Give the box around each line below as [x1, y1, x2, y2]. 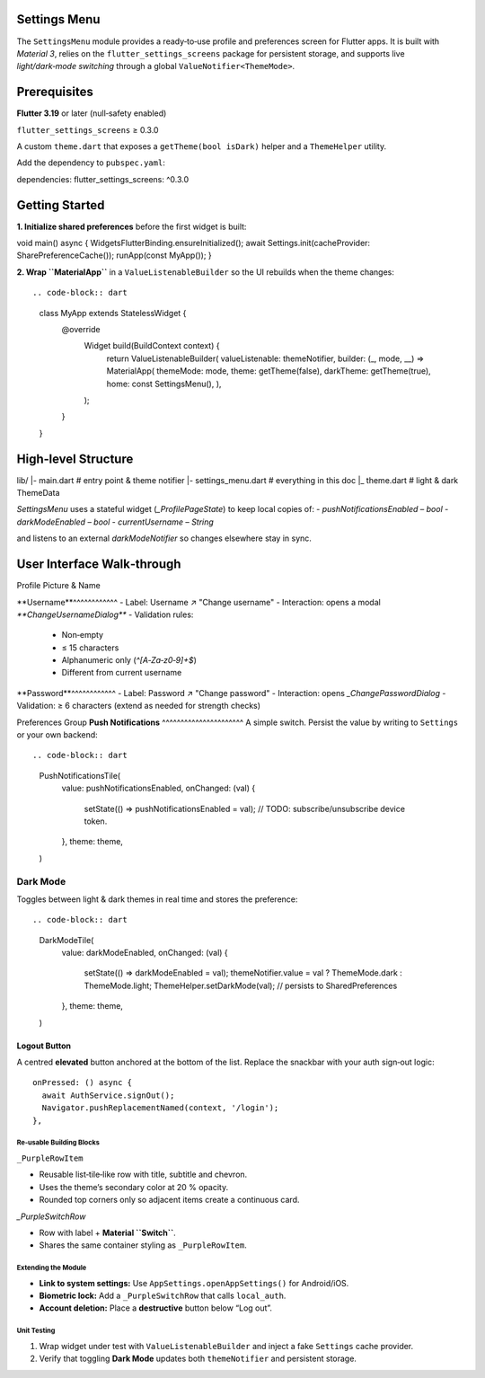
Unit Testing [16, 1326, 56, 1336]
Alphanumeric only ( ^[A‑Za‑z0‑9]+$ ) [61, 655, 198, 666]
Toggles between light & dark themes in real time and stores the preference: [16, 894, 298, 905]
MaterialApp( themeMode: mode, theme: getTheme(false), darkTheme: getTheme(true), [106, 366, 431, 376]
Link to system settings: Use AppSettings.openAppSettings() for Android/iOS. [39, 1277, 349, 1288]
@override [61, 324, 101, 335]
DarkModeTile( [39, 934, 94, 945]
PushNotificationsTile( [39, 770, 121, 781]
